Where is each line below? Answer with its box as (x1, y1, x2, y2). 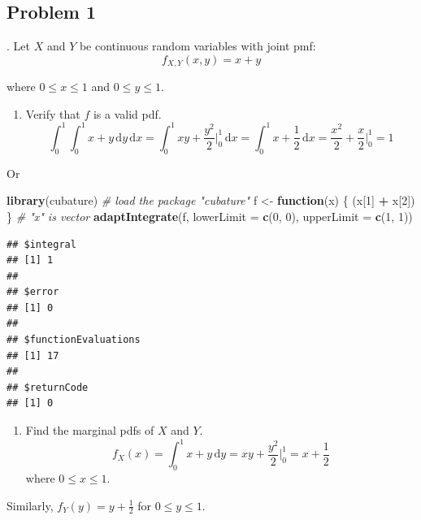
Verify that (25, 105, 80, 122)
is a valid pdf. (93, 105, 162, 122)
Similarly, (7, 496, 54, 513)
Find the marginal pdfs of (25, 422, 154, 439)
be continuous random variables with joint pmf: (79, 37, 316, 54)
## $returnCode (7, 381, 89, 393)
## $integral (7, 238, 76, 250)
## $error (7, 286, 59, 298)
